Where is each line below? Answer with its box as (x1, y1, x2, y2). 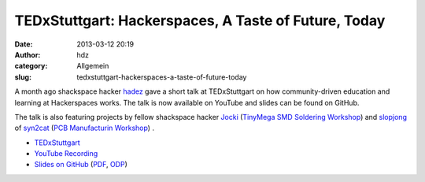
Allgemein (76, 61, 109, 71)
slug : (14, 72, 31, 82)
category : (14, 61, 48, 71)
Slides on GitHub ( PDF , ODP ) (34, 160, 128, 169)
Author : (14, 50, 41, 59)
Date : (14, 39, 33, 49)
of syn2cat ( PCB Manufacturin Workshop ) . (14, 123, 155, 133)
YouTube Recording (34, 149, 98, 158)
